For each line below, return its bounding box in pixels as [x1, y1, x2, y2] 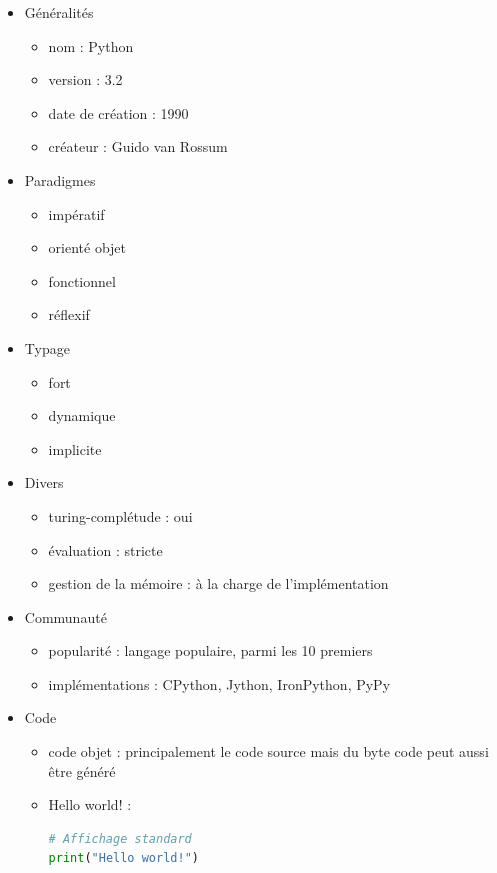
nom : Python [48, 35, 134, 56]
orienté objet [48, 237, 127, 258]
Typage [24, 337, 70, 358]
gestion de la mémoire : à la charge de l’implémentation [48, 573, 389, 594]
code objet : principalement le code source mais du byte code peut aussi [48, 741, 489, 762]
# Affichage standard [48, 831, 192, 846]
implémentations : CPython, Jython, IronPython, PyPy [48, 673, 391, 694]
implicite [48, 438, 102, 459]
